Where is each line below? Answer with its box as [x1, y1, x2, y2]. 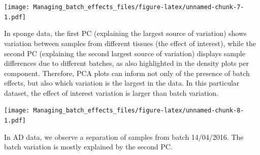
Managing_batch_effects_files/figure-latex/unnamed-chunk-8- [33, 107, 244, 114]
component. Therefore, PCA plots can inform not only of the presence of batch [4, 67, 250, 78]
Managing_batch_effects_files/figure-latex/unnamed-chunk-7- [33, 4, 244, 11]
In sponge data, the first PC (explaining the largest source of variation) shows [4, 28, 247, 38]
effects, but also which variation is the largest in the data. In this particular [4, 77, 240, 88]
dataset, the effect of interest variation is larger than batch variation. [4, 87, 218, 98]
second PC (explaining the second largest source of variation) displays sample [4, 48, 245, 58]
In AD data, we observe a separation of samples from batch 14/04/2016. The [4, 131, 244, 142]
